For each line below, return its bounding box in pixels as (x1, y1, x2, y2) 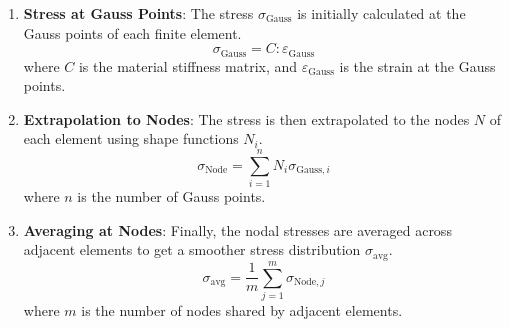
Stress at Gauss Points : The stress (23, 3, 254, 23)
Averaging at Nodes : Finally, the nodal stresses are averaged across (23, 219, 452, 240)
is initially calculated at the (297, 3, 466, 23)
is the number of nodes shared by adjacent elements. (81, 299, 403, 320)
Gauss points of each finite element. (23, 22, 242, 43)
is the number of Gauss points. (77, 186, 266, 207)
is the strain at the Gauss (339, 55, 496, 76)
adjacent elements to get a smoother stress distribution (23, 239, 361, 260)
